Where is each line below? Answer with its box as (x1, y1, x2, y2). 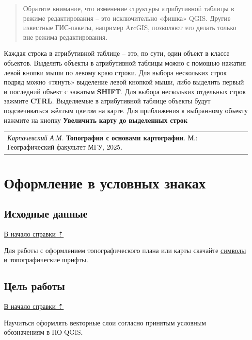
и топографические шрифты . (4, 255, 88, 265)
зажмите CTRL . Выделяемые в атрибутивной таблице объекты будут (4, 96, 211, 106)
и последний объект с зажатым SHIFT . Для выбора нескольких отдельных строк (4, 86, 246, 96)
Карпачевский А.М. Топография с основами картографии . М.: (7, 132, 198, 142)
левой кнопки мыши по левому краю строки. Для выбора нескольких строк (4, 67, 227, 77)
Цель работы (4, 278, 65, 293)
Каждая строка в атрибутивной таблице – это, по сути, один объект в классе (4, 48, 230, 58)
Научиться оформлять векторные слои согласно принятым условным (4, 317, 206, 327)
